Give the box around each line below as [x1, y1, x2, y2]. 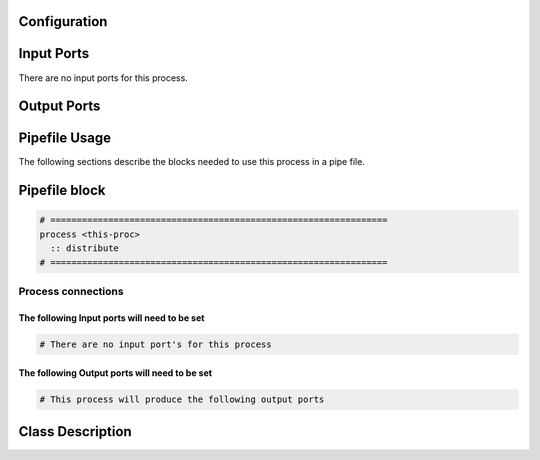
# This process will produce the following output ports [39, 394, 325, 405]
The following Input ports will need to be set [18, 311, 205, 324]
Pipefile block [18, 182, 106, 199]
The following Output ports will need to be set [18, 367, 213, 379]
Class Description [18, 423, 132, 440]
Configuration [18, 13, 108, 30]
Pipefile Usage [18, 130, 112, 147]
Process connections [18, 284, 124, 298]
